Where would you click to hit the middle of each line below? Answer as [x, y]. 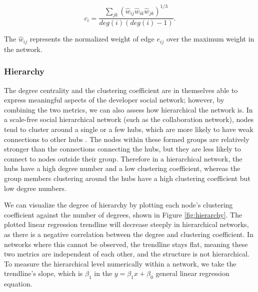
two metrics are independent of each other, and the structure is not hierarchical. [127, 254]
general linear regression [192, 273]
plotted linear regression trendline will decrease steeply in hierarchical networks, [126, 224]
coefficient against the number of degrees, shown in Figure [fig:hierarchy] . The [123, 214]
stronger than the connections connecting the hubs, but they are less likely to [122, 149]
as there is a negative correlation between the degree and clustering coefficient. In [129, 234]
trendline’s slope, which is [43, 273]
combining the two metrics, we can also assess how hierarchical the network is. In [128, 109]
